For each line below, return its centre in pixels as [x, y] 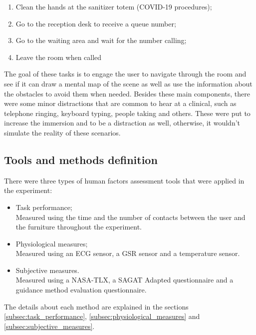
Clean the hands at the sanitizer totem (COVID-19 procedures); [114, 6]
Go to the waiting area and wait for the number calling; [101, 40]
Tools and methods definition [81, 159]
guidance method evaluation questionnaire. [81, 290]
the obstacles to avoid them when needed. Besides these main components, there [127, 93]
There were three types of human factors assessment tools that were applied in [124, 180]
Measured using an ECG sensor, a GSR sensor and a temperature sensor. [128, 253]
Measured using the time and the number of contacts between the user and [130, 217]
